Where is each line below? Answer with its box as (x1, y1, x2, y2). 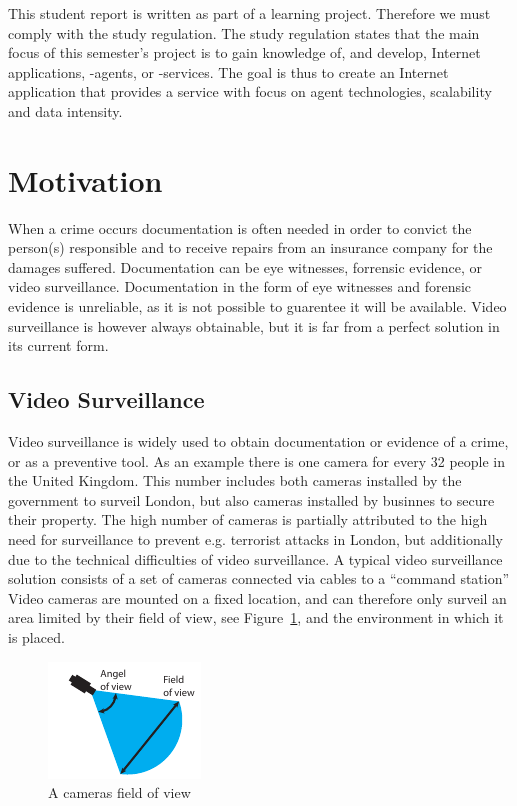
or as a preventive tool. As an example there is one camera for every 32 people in (8, 450, 506, 471)
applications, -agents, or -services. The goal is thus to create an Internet (8, 61, 449, 82)
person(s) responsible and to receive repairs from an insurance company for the (8, 237, 493, 258)
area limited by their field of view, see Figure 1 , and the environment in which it (8, 607, 504, 628)
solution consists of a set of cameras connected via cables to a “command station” (8, 568, 510, 589)
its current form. (8, 335, 109, 356)
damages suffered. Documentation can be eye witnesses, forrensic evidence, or (8, 256, 483, 277)
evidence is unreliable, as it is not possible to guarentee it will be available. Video (8, 296, 507, 317)
